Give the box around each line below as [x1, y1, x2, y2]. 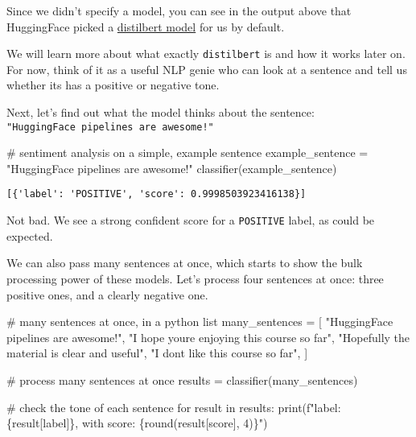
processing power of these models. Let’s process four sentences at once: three [6, 270, 384, 287]
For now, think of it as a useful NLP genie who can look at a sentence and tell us [6, 60, 407, 77]
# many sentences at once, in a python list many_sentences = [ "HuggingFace [6, 313, 393, 330]
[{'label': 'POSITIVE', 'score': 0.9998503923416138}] [6, 188, 307, 200]
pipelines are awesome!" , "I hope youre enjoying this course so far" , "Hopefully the [6, 328, 410, 345]
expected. [6, 227, 53, 244]
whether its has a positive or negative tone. [6, 76, 220, 93]
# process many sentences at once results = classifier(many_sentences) [6, 371, 358, 388]
